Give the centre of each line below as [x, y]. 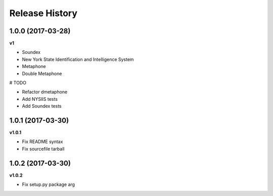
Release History [43, 13]
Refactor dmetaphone [45, 92]
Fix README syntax [42, 142]
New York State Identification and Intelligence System [78, 59]
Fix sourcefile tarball [43, 149]
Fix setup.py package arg [49, 184]
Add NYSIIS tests [40, 99]
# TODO [18, 83]
